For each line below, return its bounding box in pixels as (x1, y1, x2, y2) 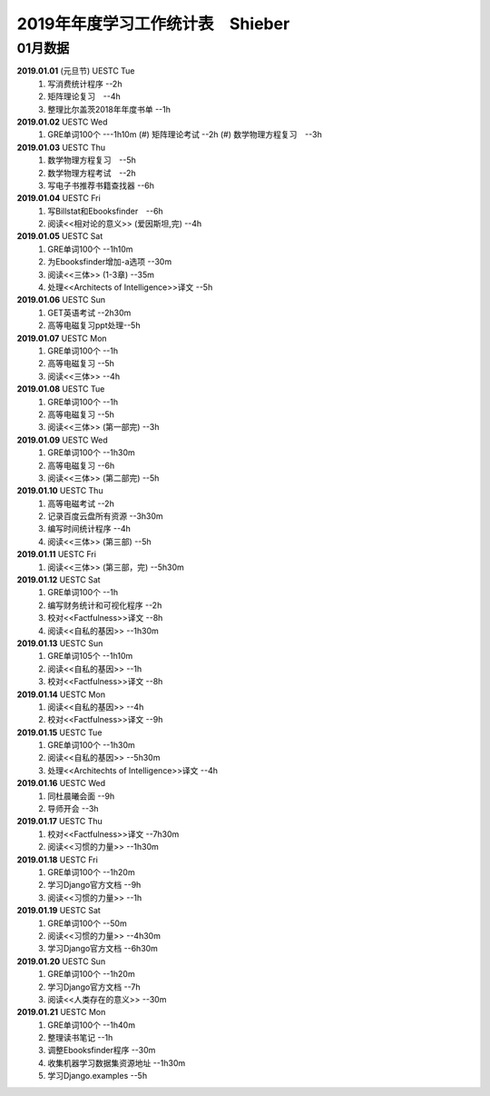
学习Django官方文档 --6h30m (47, 943, 159, 954)
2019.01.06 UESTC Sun (16, 294, 106, 305)
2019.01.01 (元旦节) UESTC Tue (16, 65, 135, 76)
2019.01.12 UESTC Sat (16, 574, 101, 585)
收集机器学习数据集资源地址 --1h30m (47, 1057, 186, 1068)
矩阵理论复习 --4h (47, 91, 122, 102)
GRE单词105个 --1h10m (47, 651, 133, 662)
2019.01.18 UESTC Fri (16, 854, 99, 865)
